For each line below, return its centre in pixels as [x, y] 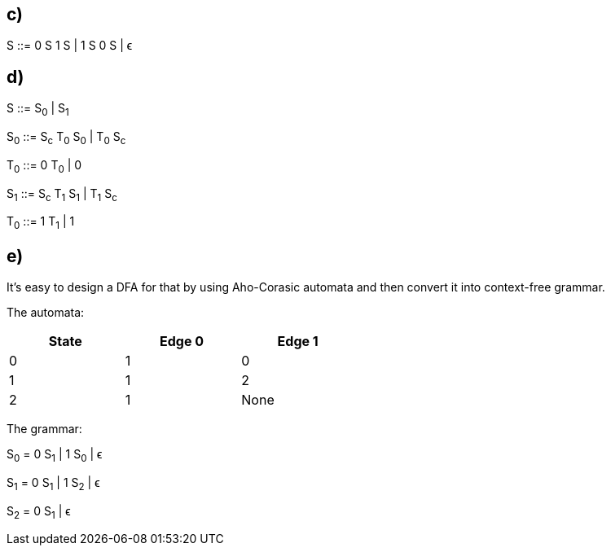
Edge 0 [181, 342]
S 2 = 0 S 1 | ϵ [39, 512]
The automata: [46, 313]
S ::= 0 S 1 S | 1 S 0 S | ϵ [70, 46]
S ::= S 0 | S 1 [38, 110]
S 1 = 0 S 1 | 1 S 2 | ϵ [53, 484]
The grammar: [44, 429]
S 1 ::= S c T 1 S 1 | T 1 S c [62, 195]
